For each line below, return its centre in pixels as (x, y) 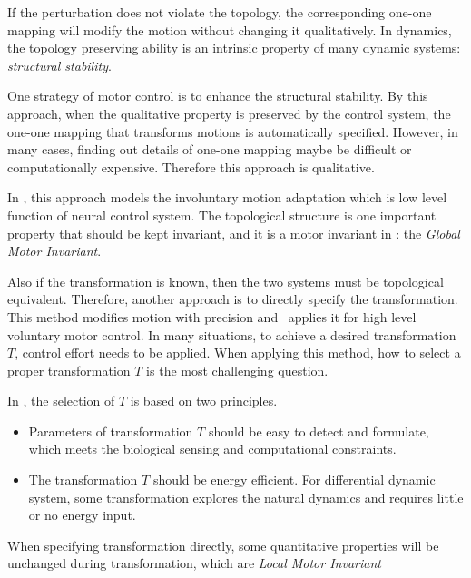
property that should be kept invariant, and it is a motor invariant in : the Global (234, 233)
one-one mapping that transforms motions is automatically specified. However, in (233, 131)
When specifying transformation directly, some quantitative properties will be (223, 545)
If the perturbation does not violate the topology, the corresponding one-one (220, 12)
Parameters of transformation (111, 431)
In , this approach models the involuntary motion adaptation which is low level (227, 197)
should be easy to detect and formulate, (319, 431)
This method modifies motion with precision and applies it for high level (212, 316)
